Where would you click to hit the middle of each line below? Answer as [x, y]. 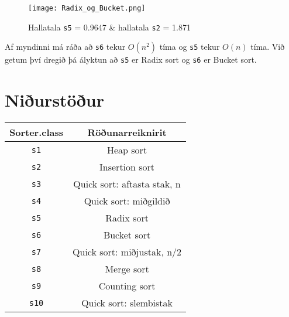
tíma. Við [268, 47]
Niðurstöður [54, 100]
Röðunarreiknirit [127, 132]
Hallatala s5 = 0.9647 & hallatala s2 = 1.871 [109, 27]
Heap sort [127, 150]
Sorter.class [37, 132]
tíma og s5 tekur [190, 47]
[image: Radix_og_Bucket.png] [87, 8]
